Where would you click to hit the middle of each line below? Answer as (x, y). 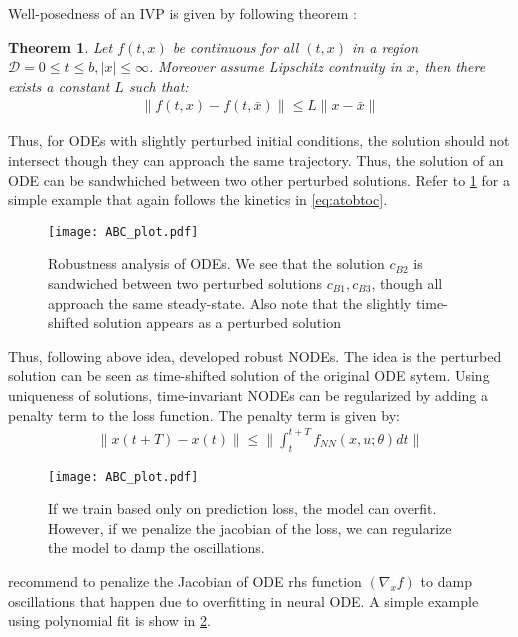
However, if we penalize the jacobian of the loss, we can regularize (250, 527)
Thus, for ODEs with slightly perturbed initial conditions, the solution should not (259, 140)
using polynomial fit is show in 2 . (109, 620)
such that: (158, 85)
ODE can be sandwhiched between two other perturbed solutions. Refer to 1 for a (259, 179)
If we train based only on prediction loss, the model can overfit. (242, 508)
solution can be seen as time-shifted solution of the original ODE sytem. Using (249, 375)
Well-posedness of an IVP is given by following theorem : (182, 13)
